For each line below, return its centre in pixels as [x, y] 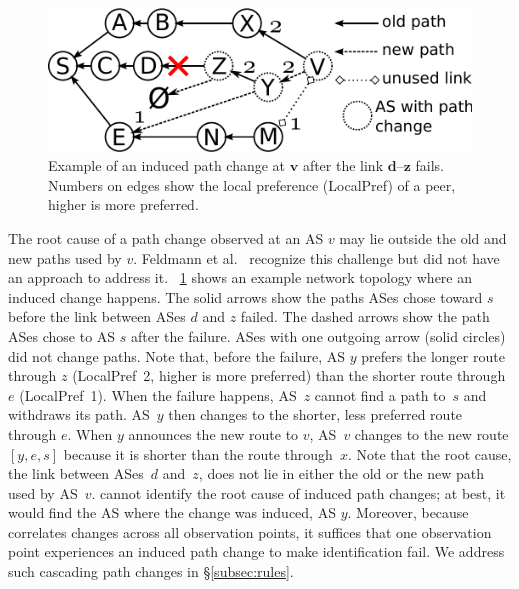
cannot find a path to [380, 394]
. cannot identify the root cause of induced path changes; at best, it [298, 492]
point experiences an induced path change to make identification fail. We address [256, 551]
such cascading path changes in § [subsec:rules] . [151, 571]
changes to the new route [431, 433]
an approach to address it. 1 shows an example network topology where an [240, 277]
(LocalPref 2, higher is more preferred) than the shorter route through [289, 375]
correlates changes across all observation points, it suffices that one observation [250, 531]
